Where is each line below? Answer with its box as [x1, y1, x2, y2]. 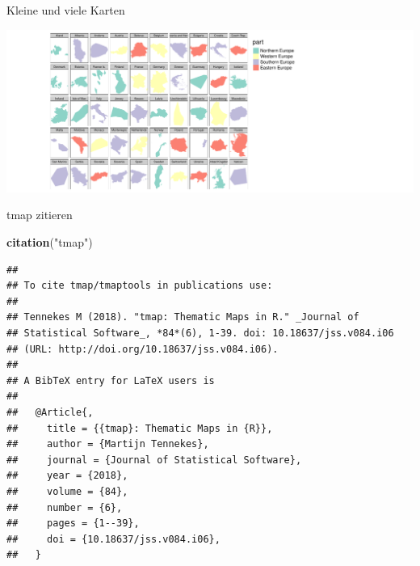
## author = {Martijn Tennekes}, [6, 438, 209, 450]
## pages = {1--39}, [6, 517, 140, 530]
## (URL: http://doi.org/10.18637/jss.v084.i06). [6, 343, 279, 355]
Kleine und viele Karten [6, 2, 125, 18]
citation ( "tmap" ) [6, 234, 93, 251]
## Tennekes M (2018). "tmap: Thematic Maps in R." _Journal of [6, 311, 359, 323]
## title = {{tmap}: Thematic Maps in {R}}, [6, 422, 273, 434]
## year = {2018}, [6, 470, 128, 482]
